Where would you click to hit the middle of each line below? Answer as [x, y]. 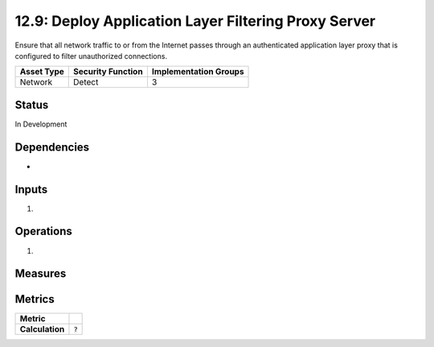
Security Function [108, 72]
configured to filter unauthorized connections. [91, 56]
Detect [86, 82]
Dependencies [52, 147]
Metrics [35, 299]
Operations [43, 231]
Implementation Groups [198, 72]
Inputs [31, 189]
